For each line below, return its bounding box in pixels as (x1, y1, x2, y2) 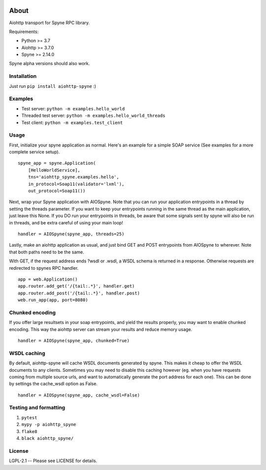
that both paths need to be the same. (9, 249, 84, 255)
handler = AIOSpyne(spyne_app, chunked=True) (18, 338, 130, 344)
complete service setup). (9, 149, 60, 155)
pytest (21, 415, 37, 420)
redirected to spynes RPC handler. (9, 265, 79, 271)
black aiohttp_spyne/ (21, 435, 74, 441)
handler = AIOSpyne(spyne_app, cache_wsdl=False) (18, 392, 140, 398)
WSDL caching (9, 350, 45, 357)
